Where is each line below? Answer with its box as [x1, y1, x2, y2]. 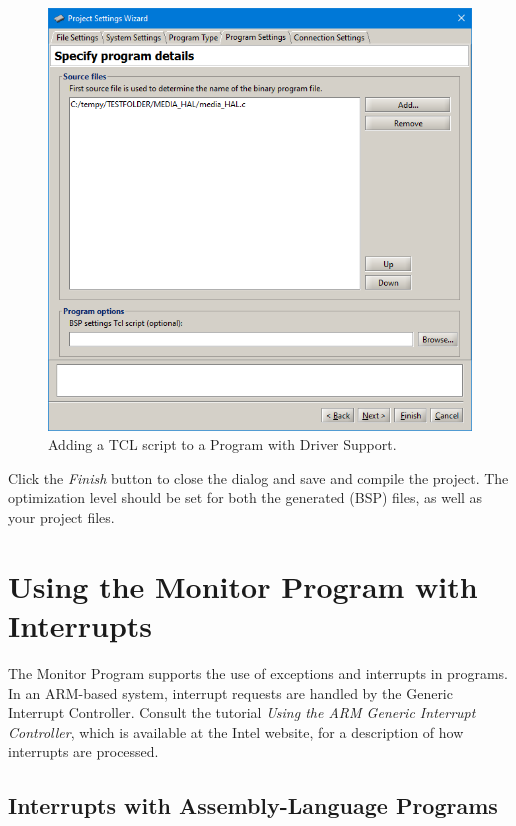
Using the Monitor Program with [8, 565, 478, 606]
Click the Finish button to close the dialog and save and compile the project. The [8, 467, 509, 488]
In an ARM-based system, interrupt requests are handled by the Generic [8, 682, 453, 703]
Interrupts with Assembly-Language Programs [8, 790, 498, 821]
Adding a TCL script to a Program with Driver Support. [48, 434, 397, 455]
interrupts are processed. [8, 741, 159, 762]
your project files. [8, 507, 115, 528]
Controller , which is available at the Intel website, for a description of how [8, 721, 464, 742]
